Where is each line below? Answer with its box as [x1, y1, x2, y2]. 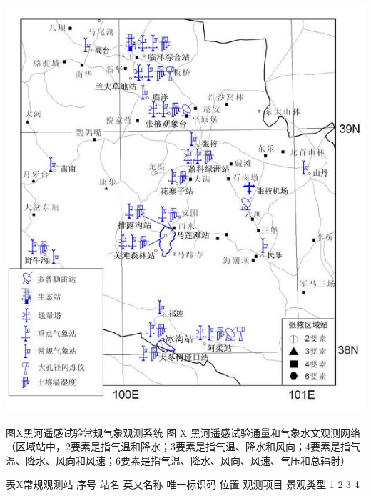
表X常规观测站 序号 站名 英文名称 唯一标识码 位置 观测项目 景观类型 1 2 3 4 [6, 477, 360, 492]
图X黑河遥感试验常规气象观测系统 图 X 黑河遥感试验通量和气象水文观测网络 [6, 425, 360, 440]
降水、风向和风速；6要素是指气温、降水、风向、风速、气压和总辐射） [25, 452, 350, 467]
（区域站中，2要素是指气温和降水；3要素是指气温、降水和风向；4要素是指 [6, 439, 350, 454]
